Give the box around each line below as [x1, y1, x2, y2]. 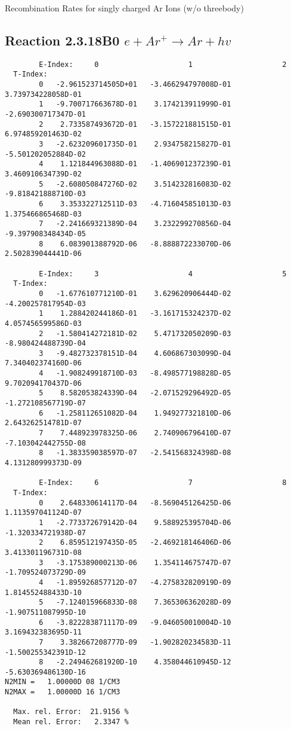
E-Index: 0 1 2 [39, 60, 287, 69]
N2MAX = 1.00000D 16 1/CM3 [5, 688, 120, 697]
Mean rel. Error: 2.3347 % [13, 718, 129, 727]
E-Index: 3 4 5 [39, 269, 287, 278]
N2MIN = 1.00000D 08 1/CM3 [5, 678, 120, 687]
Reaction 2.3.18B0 [5, 30, 120, 49]
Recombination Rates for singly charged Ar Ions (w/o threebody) [5, 2, 244, 14]
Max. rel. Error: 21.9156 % [13, 707, 129, 716]
